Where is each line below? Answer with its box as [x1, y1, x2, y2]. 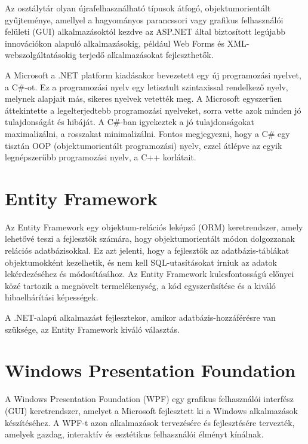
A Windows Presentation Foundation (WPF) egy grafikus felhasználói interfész [5, 393, 294, 405]
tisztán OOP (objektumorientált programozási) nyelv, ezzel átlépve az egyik [5, 139, 282, 151]
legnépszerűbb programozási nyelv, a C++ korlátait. [5, 151, 196, 163]
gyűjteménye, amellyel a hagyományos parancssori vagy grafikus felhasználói [5, 13, 284, 26]
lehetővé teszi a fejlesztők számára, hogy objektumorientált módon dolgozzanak [5, 232, 295, 245]
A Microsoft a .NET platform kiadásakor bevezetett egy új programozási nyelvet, [5, 68, 301, 81]
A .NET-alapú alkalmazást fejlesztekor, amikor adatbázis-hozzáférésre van [5, 311, 276, 323]
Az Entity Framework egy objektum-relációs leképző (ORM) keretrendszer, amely [5, 220, 303, 233]
